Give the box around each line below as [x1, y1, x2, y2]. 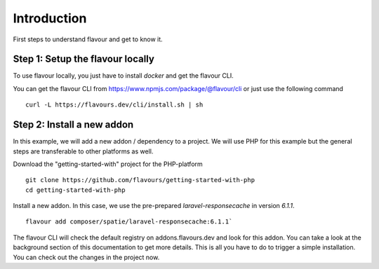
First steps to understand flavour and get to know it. [13, 35, 163, 43]
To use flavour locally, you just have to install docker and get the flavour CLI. [13, 71, 234, 80]
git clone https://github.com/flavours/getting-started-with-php [25, 176, 255, 184]
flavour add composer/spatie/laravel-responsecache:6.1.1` [25, 218, 233, 226]
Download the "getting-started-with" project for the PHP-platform [13, 160, 203, 168]
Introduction [13, 11, 87, 26]
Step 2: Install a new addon [13, 119, 134, 131]
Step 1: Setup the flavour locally [13, 53, 154, 65]
